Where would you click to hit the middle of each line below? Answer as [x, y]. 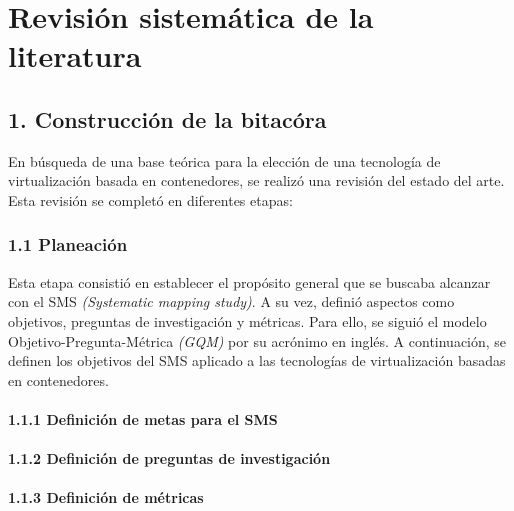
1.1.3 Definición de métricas [106, 497]
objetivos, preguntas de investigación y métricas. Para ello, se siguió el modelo [247, 320]
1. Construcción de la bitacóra [167, 118]
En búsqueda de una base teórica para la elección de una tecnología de [224, 160]
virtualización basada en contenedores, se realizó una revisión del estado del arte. [256, 180]
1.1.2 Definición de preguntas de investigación [169, 458]
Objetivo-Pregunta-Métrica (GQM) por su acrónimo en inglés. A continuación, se [257, 340]
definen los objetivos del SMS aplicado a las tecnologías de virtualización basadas [257, 360]
